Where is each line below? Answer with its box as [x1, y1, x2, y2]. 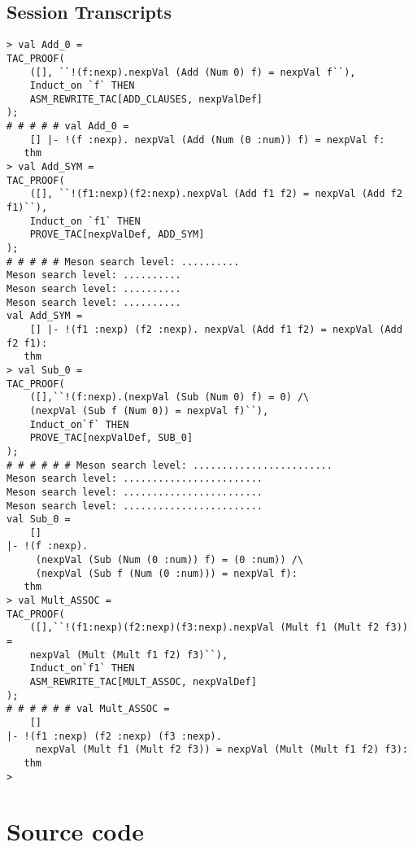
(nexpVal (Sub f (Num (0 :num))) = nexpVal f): [35, 567, 298, 579]
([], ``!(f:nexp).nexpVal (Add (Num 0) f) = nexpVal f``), [29, 66, 356, 78]
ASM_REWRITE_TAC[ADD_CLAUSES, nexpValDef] [29, 93, 263, 105]
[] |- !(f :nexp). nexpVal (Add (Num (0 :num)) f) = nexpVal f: [29, 133, 385, 146]
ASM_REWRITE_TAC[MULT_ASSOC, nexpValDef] [29, 676, 257, 688]
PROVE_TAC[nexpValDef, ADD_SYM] [29, 229, 205, 241]
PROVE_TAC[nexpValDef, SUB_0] [29, 432, 193, 444]
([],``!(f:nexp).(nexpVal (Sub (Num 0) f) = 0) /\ [29, 391, 310, 404]
